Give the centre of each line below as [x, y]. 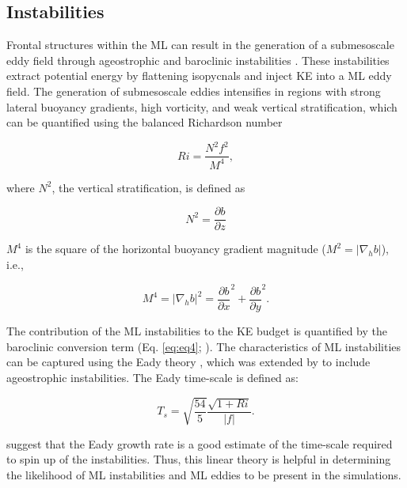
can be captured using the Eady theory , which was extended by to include [188, 362]
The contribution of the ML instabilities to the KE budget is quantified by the [197, 331]
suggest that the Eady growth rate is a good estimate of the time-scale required [200, 443]
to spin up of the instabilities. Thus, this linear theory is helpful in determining [199, 459]
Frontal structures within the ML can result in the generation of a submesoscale [200, 45]
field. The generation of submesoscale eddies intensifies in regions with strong [194, 91]
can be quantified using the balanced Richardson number [145, 122]
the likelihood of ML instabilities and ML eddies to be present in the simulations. [204, 474]
